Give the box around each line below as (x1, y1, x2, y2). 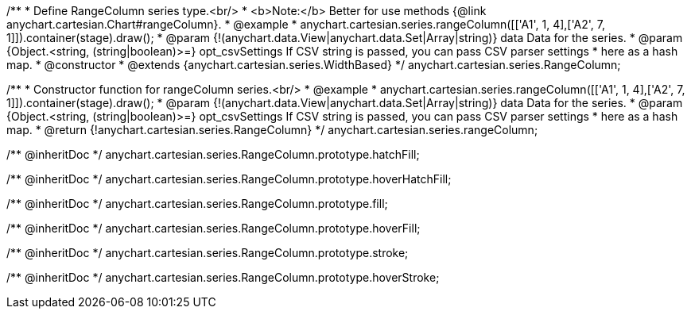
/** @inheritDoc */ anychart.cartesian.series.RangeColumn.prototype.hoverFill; (6, 221, 421, 235)
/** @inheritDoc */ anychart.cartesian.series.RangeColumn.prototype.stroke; (6, 246, 409, 259)
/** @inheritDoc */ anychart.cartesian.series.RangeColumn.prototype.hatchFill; (6, 148, 420, 161)
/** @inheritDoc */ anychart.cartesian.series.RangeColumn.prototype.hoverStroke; (6, 271, 440, 284)
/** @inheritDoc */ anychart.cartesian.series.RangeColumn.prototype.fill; (6, 197, 388, 210)
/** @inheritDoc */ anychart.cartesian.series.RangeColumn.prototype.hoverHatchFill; (6, 172, 452, 186)
